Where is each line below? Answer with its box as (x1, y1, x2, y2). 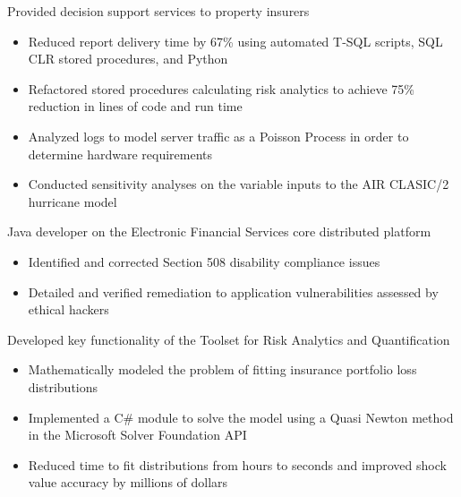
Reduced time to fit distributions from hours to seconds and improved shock (28, 455, 447, 474)
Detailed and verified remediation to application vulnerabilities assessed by (28, 282, 439, 301)
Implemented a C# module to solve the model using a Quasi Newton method (28, 407, 454, 426)
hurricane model (28, 192, 117, 210)
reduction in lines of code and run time (28, 97, 243, 116)
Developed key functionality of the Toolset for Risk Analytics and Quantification (7, 330, 450, 348)
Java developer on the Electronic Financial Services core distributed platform (7, 222, 431, 241)
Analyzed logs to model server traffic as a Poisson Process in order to (28, 126, 409, 145)
